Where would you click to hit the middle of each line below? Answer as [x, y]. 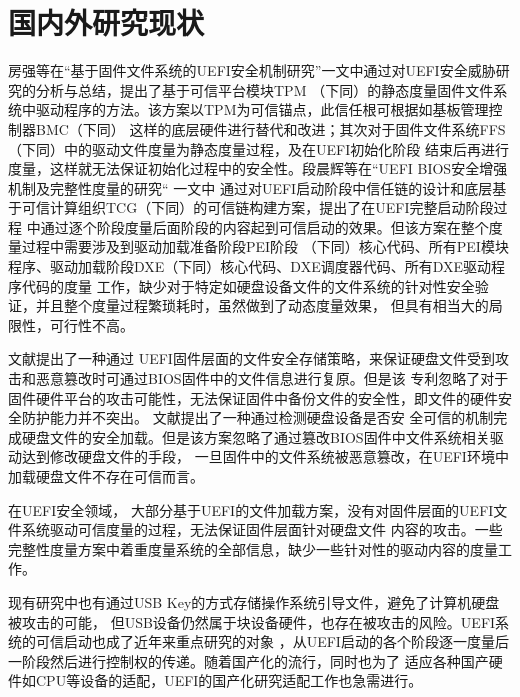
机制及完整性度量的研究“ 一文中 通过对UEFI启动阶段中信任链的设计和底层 [250, 187]
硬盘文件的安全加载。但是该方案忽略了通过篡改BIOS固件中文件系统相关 [255, 436]
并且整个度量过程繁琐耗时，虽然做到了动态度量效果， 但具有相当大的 [262, 305]
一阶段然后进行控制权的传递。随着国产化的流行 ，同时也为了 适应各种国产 [248, 660]
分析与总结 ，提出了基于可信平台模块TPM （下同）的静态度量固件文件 [264, 89]
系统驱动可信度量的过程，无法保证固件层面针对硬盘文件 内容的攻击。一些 [262, 529]
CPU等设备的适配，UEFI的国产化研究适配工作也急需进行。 [229, 680]
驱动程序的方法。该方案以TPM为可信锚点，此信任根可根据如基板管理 [262, 109]
